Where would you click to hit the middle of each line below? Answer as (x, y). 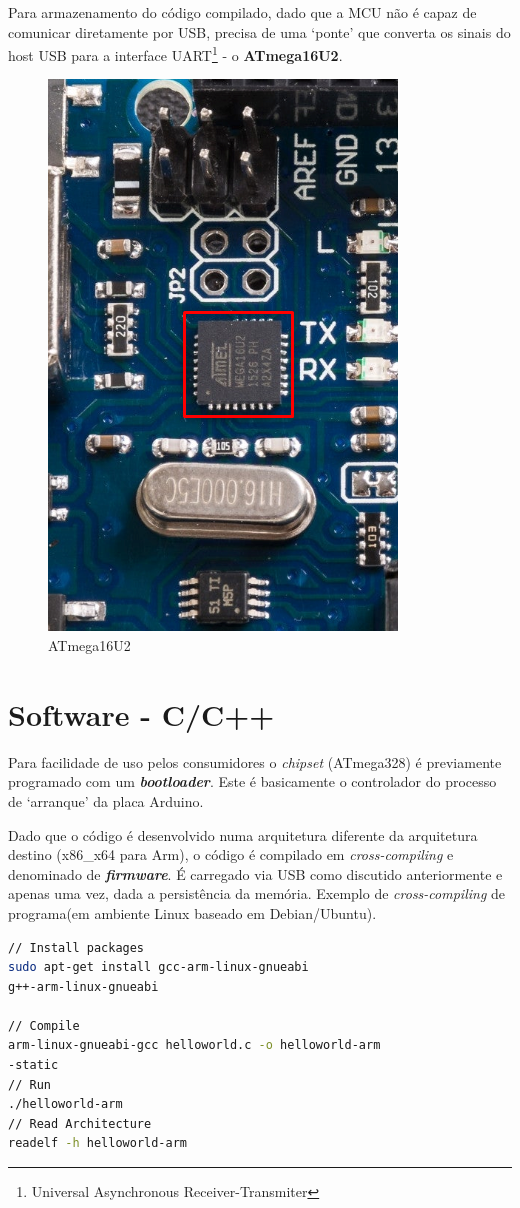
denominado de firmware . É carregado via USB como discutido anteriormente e (255, 873)
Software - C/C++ (141, 713)
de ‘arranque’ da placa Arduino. (106, 800)
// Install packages (76, 947)
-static (33, 1065)
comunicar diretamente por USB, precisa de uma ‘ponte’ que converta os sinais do (259, 31)
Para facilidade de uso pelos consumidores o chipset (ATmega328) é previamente (255, 761)
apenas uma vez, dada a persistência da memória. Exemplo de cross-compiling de (256, 893)
